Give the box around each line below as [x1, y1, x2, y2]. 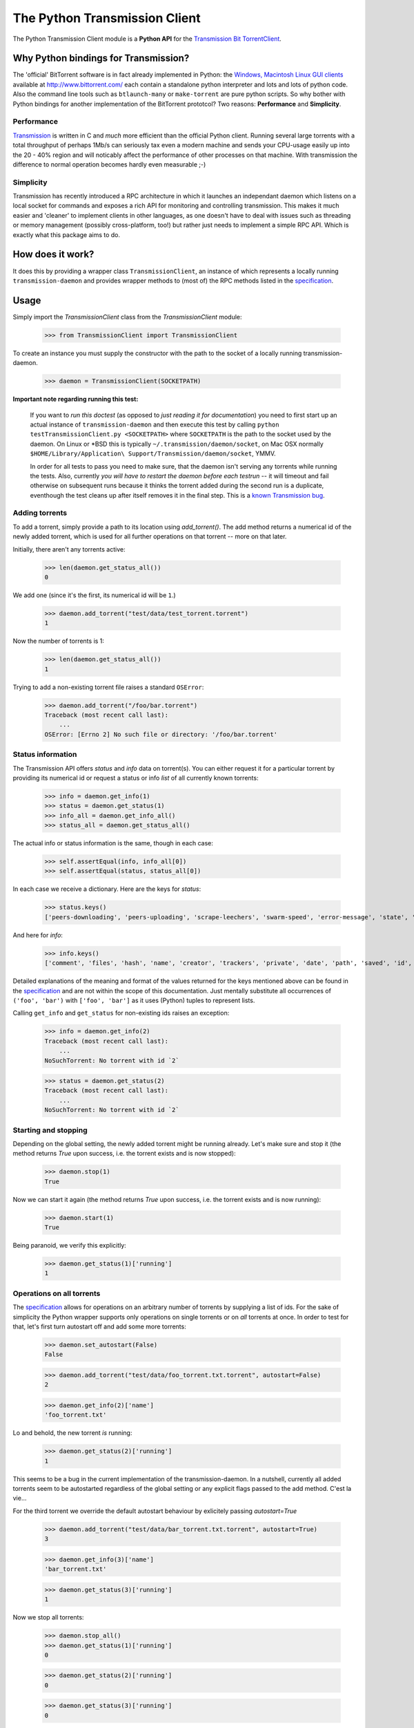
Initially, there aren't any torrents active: [12, 545, 126, 553]
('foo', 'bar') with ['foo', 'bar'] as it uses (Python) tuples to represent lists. [12, 996, 255, 1004]
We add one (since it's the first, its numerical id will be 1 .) [12, 591, 176, 599]
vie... [12, 1494, 27, 1503]
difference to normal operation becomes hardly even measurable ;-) [12, 160, 206, 169]
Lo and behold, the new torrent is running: [12, 1429, 132, 1437]
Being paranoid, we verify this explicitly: [12, 1241, 127, 1250]
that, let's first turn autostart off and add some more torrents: [12, 1322, 186, 1331]
